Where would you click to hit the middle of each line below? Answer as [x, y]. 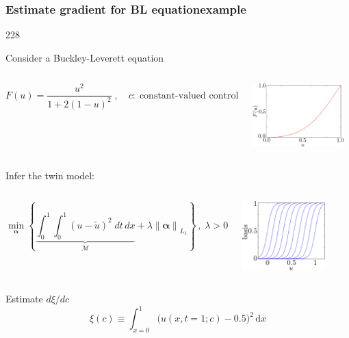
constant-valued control [189, 95]
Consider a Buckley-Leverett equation [85, 57]
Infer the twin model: [50, 175]
